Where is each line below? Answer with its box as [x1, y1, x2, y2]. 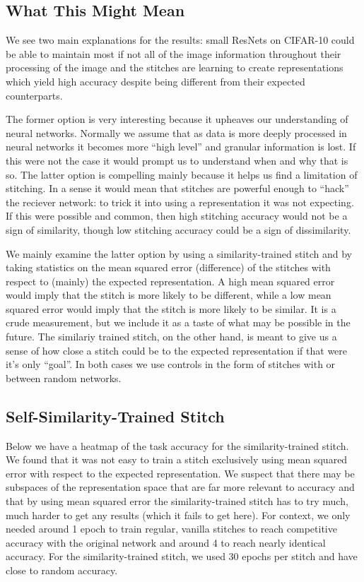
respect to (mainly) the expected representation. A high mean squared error [6, 273, 335, 288]
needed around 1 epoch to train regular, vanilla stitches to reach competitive [6, 521, 337, 536]
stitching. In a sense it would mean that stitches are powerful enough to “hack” [6, 181, 349, 196]
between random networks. [6, 370, 122, 385]
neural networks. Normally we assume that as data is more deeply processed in [6, 125, 347, 140]
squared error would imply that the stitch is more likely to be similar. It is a [6, 301, 336, 316]
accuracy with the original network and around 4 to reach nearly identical [6, 535, 326, 550]
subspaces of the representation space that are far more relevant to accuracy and [6, 480, 355, 494]
